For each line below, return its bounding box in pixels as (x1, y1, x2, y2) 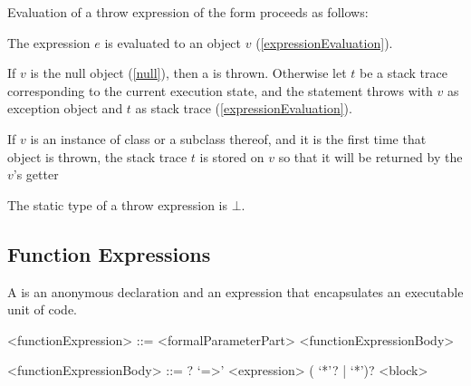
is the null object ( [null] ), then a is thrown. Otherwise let (30, 63, 347, 82)
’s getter (13, 165, 59, 184)
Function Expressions (7, 239, 211, 267)
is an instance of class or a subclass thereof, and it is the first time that (30, 129, 427, 148)
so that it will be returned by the (278, 147, 463, 166)
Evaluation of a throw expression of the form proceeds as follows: (7, 3, 369, 21)
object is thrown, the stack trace (7, 147, 187, 166)
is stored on (199, 147, 264, 166)
